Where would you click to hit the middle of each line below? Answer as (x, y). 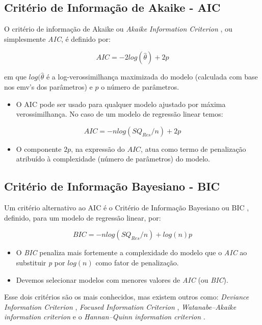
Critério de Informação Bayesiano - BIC (112, 186)
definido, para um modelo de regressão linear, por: (83, 217)
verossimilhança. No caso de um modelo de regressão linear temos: (120, 114)
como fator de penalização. (137, 262)
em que (15, 77)
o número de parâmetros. (140, 86)
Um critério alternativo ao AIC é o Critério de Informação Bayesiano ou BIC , (127, 208)
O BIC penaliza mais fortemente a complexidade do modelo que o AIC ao (132, 252)
